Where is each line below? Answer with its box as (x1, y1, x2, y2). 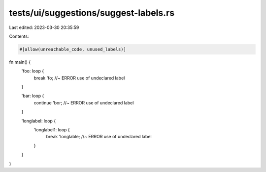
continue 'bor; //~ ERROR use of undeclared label (33, 99, 134, 105)
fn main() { (9, 59, 31, 65)
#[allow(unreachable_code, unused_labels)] (19, 47, 127, 52)
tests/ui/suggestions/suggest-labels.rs (9, 7, 175, 18)
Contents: (9, 33, 29, 39)
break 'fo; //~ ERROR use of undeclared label (33, 75, 125, 81)
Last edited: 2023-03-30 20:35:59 (9, 25, 79, 30)
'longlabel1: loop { (33, 127, 70, 133)
